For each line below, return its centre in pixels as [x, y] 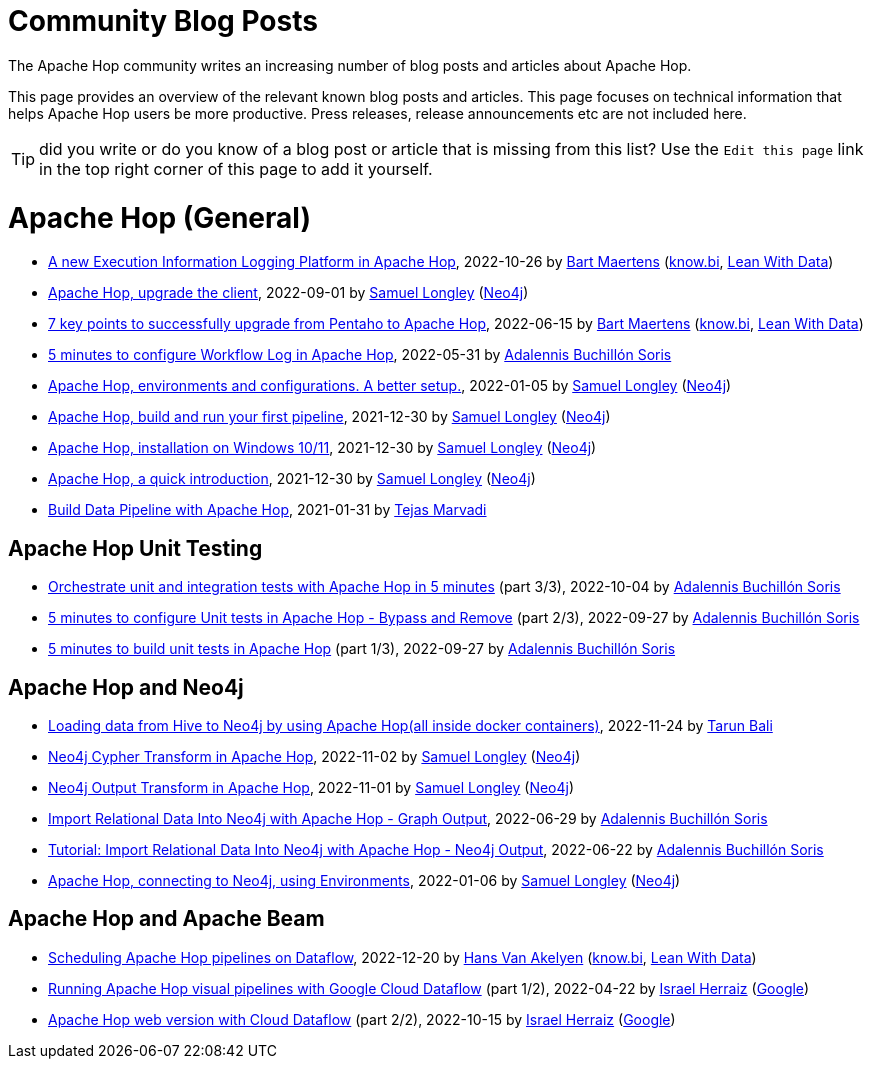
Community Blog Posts [163, 21]
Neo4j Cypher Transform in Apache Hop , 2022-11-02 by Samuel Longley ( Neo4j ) [314, 756]
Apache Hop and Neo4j [126, 687]
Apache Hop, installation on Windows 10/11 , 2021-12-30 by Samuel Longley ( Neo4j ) [322, 448]
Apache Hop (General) [159, 217]
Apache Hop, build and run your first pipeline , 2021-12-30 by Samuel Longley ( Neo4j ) [329, 417]
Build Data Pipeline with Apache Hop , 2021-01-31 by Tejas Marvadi [267, 510]
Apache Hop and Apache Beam [166, 919]
